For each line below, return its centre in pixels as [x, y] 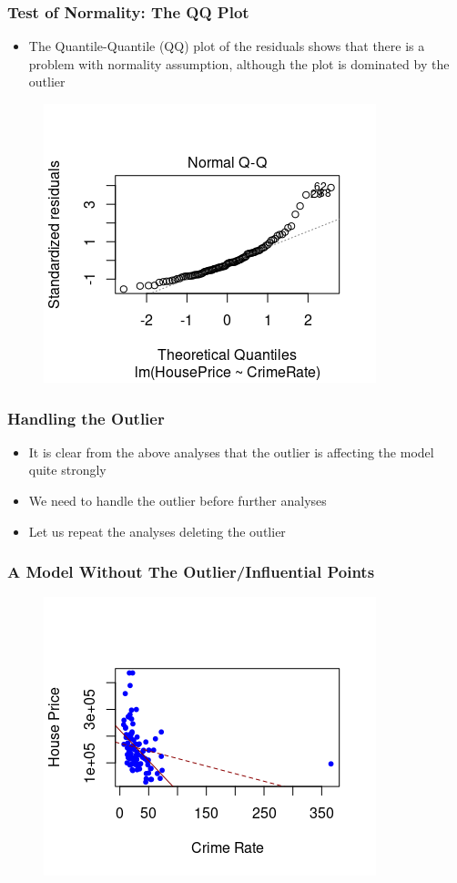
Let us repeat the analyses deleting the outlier [157, 531]
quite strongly [67, 470]
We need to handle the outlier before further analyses [178, 500]
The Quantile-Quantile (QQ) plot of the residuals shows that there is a [227, 46]
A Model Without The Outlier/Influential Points [191, 572]
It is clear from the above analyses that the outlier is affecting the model [231, 452]
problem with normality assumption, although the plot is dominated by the [239, 63]
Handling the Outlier [86, 418]
